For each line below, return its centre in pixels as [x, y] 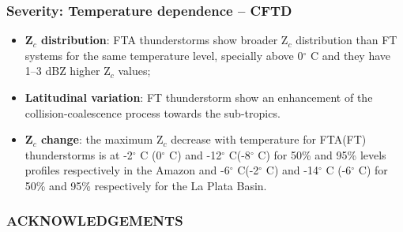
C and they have [350, 55]
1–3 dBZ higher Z [68, 71]
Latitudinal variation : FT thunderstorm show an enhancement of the [199, 97]
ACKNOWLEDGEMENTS [95, 221]
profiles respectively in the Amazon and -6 [127, 170]
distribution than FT [347, 40]
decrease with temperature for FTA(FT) [269, 139]
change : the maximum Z [102, 139]
